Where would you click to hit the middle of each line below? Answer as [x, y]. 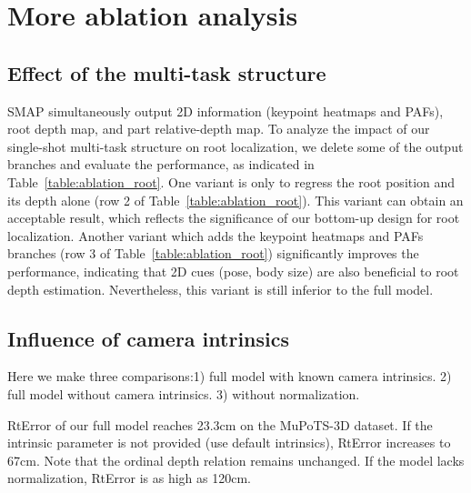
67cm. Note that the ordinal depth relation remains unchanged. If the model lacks [236, 460]
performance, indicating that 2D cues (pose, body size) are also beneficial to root [233, 271]
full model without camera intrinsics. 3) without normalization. [184, 393]
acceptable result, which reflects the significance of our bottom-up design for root [234, 218]
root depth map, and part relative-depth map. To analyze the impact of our [219, 129]
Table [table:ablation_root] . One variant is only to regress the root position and [231, 181]
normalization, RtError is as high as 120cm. [129, 478]
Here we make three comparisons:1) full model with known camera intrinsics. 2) [230, 376]
